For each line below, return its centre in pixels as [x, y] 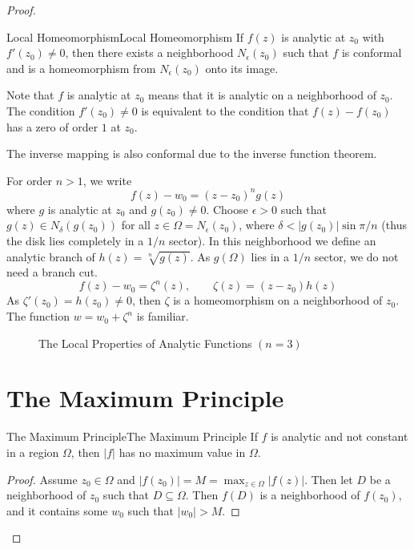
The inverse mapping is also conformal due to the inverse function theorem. [192, 153]
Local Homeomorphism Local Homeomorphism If [125, 36]
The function [38, 316]
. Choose [227, 209]
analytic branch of [51, 256]
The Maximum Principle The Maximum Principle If [132, 436]
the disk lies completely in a [75, 241]
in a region [33, 452]
